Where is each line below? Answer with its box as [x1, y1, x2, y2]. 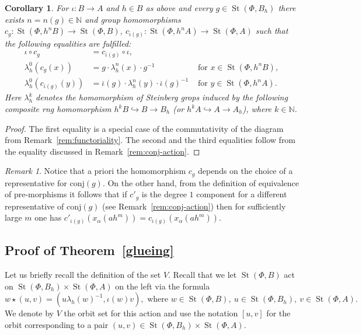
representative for [5, 176, 67, 189]
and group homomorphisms [85, 13, 181, 25]
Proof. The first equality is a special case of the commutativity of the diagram [5, 122, 284, 134]
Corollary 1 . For [5, 2, 69, 13]
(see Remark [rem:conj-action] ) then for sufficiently [102, 200, 286, 212]
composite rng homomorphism [5, 103, 112, 114]
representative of [5, 200, 64, 212]
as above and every [145, 2, 213, 13]
